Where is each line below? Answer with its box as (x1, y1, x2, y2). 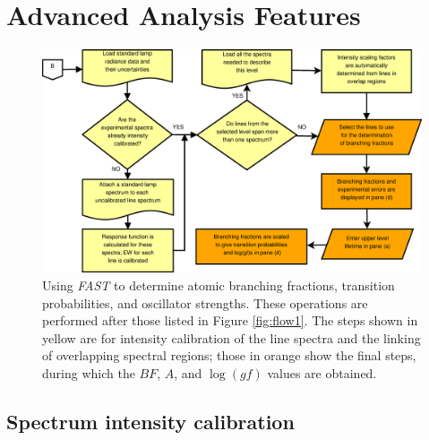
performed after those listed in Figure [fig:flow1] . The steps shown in (42, 311, 418, 330)
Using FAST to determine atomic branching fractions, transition (42, 275, 395, 294)
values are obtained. (267, 363, 377, 382)
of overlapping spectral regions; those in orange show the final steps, (42, 346, 416, 365)
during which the (42, 363, 135, 382)
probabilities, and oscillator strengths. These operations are (42, 293, 368, 312)
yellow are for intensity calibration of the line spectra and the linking (42, 328, 421, 347)
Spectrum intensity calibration (6, 407, 295, 435)
